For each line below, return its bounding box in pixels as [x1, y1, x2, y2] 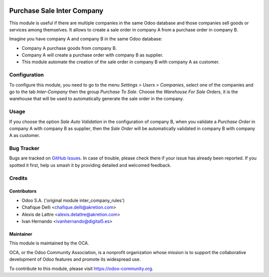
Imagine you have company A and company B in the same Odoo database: [9, 36, 162, 42]
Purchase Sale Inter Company [9, 6, 104, 15]
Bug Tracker [9, 145, 40, 152]
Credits [9, 174, 27, 181]
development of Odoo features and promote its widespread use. [9, 257, 141, 263]
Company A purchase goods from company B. [21, 45, 117, 51]
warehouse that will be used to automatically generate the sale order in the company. [9, 96, 184, 102]
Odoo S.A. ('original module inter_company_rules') [21, 197, 125, 203]
